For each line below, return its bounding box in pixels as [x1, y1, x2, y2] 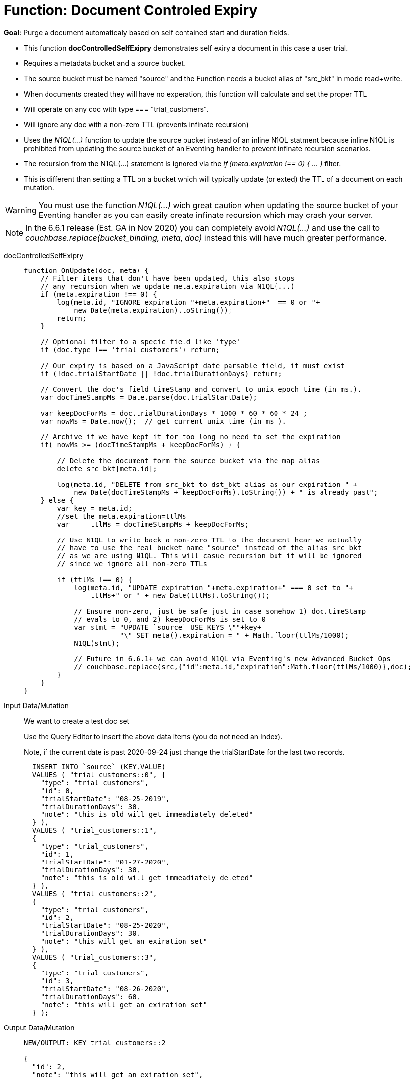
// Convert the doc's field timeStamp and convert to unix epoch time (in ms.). [40, 385, 362, 393]
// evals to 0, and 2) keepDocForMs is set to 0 [74, 615, 266, 623]
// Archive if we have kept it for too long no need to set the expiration [40, 432, 341, 441]
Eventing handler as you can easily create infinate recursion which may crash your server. [38, 210, 373, 220]
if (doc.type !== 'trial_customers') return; [40, 345, 220, 354]
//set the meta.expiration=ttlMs [57, 512, 186, 520]
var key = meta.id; [57, 504, 133, 512]
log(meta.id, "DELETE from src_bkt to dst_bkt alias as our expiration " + [57, 480, 358, 488]
